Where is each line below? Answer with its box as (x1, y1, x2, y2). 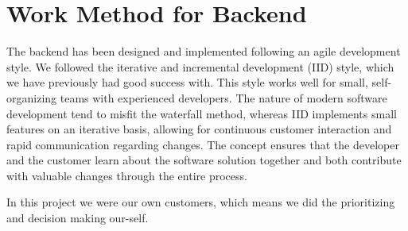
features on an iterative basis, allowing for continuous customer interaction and (6, 121, 392, 137)
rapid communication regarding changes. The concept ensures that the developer (6, 136, 399, 152)
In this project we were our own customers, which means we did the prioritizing (6, 194, 395, 210)
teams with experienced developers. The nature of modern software (60, 89, 387, 106)
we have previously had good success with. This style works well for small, (6, 74, 368, 90)
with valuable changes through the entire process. (6, 167, 247, 183)
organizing (6, 89, 57, 106)
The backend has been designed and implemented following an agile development (6, 43, 401, 60)
